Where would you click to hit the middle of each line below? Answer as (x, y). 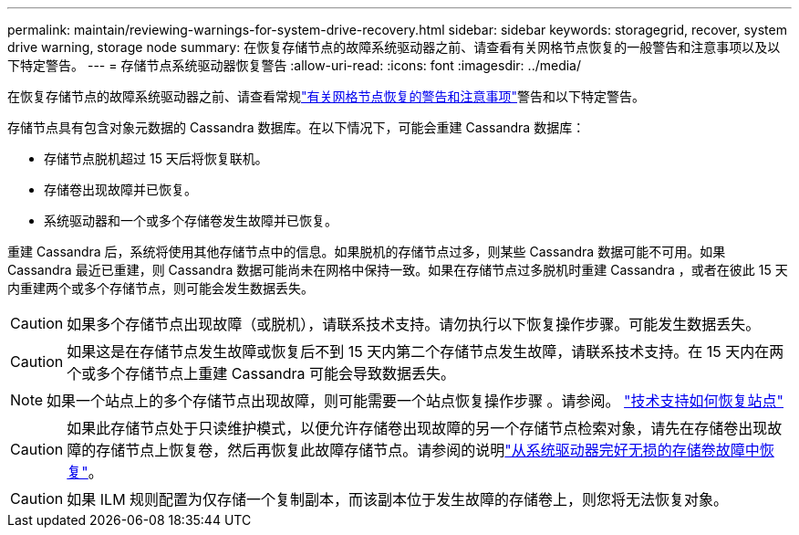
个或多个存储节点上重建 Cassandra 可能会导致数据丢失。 (261, 373)
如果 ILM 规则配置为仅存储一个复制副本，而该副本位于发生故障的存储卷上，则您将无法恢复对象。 (398, 499)
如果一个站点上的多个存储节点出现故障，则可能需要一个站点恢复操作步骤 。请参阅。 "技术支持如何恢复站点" (415, 401)
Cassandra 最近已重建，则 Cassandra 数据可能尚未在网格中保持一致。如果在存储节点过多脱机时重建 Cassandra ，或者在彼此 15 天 (398, 270)
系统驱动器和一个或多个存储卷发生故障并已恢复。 (191, 220)
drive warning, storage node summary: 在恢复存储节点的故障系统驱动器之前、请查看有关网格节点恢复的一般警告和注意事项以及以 (394, 47)
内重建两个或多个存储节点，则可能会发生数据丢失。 (161, 288)
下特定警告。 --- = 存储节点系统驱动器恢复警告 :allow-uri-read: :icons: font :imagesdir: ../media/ (295, 65)
